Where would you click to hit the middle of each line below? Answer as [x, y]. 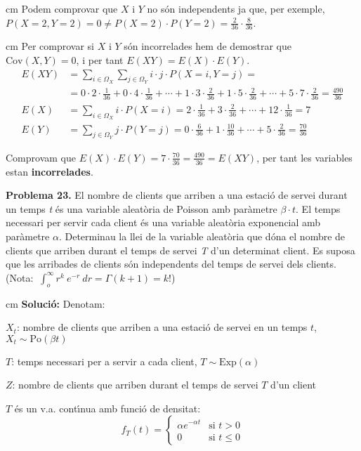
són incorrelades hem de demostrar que [208, 46]
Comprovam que [41, 157]
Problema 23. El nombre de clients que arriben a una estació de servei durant [177, 195]
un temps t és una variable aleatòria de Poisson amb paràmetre [142, 208]
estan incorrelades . [50, 171]
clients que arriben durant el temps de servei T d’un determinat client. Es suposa [180, 250]
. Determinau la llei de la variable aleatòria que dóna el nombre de [202, 236]
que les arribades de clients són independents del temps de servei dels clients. [171, 264]
